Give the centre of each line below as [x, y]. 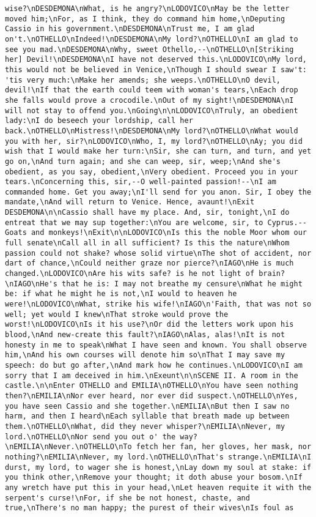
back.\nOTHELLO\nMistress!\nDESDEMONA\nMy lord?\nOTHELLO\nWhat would [152, 131]
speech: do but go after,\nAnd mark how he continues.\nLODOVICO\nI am [154, 365]
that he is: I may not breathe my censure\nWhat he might [182, 284]
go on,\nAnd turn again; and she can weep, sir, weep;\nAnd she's [143, 161]
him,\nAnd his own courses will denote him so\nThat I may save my [145, 355]
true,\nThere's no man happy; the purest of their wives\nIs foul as [149, 508]
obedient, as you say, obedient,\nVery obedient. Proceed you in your [152, 172]
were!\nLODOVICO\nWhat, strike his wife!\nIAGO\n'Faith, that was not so [158, 304]
